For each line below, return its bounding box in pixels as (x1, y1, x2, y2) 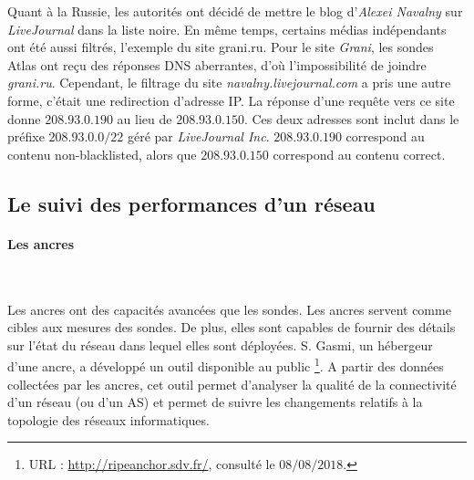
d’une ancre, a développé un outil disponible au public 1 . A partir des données (7, 354, 444, 375)
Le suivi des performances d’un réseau (7, 189, 376, 217)
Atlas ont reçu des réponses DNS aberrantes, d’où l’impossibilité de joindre (7, 55, 427, 74)
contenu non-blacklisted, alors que (7, 144, 197, 163)
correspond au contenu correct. (273, 144, 446, 163)
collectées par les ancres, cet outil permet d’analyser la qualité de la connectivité (7, 374, 457, 393)
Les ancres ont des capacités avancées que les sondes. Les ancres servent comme (7, 299, 451, 318)
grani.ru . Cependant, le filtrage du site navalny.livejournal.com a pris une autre (7, 73, 451, 92)
